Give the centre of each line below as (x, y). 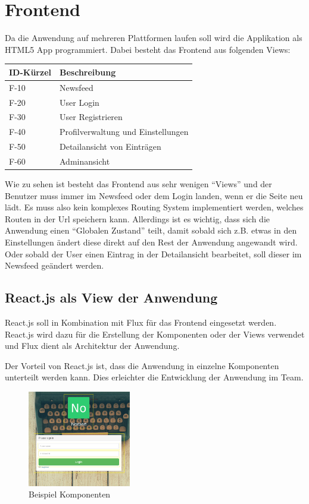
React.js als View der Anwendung (111, 297)
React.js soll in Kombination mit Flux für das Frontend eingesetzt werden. (141, 322)
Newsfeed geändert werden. (54, 265)
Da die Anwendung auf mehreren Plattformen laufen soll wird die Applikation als (154, 38)
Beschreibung (88, 72)
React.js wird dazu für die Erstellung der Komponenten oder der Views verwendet (155, 334)
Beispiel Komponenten (70, 494)
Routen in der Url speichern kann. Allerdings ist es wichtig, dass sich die (137, 218)
